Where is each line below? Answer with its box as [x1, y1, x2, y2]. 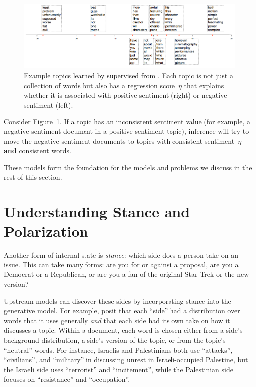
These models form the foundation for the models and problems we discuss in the [4, 162, 252, 172]
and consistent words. [4, 145, 71, 156]
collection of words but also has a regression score [24, 80, 175, 90]
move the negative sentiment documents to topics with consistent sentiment [4, 135, 235, 146]
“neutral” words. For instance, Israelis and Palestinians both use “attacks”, [4, 344, 233, 355]
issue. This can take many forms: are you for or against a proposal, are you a [4, 259, 239, 269]
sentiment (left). [24, 99, 73, 110]
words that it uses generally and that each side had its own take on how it [4, 315, 230, 325]
